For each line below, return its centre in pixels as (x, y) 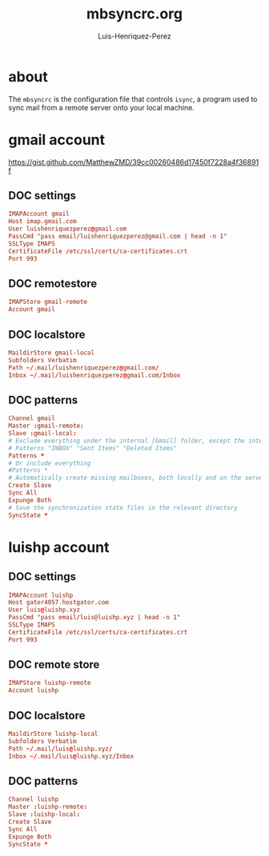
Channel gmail (32, 418)
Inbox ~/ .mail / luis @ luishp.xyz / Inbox (71, 756)
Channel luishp (34, 800)
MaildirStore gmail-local (51, 353)
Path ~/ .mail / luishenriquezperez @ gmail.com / (84, 368)
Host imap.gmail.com (43, 222)
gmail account (57, 140)
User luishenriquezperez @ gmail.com (68, 229)
